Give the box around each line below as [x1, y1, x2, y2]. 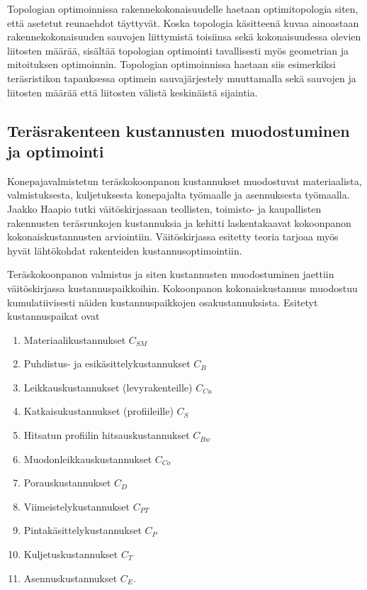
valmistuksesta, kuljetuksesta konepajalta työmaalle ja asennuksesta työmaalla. [7, 187, 350, 202]
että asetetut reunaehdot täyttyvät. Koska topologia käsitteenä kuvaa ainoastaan [7, 15, 359, 30]
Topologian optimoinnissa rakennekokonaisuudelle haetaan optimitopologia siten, [7, 1, 358, 16]
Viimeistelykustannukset [23, 499, 130, 513]
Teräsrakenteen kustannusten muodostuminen [7, 119, 350, 141]
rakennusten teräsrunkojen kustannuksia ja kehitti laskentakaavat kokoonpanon [7, 215, 351, 230]
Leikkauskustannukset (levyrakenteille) [23, 379, 193, 394]
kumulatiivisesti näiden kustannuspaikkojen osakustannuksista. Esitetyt [7, 294, 318, 309]
